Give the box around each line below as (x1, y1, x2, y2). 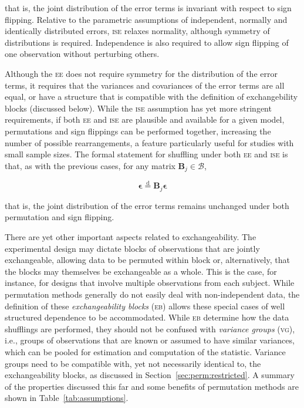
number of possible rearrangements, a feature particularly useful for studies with (5, 136, 294, 149)
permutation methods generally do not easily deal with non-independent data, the (5, 288, 300, 300)
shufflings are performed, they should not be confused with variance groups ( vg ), (5, 322, 295, 335)
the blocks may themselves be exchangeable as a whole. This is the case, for (5, 265, 277, 277)
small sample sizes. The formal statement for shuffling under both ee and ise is (5, 148, 288, 160)
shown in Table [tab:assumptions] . (5, 392, 129, 404)
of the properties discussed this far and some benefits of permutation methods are (5, 380, 299, 392)
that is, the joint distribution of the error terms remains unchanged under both (5, 199, 289, 211)
